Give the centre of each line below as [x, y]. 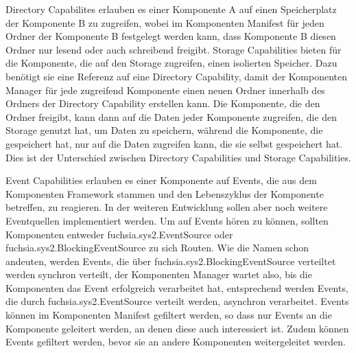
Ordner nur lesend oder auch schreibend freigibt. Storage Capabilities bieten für [174, 49]
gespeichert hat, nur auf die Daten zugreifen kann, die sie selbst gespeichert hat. [174, 143]
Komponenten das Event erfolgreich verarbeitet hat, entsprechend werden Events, [177, 287]
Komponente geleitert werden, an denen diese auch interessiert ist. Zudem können [177, 328]
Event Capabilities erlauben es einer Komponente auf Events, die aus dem [161, 180]
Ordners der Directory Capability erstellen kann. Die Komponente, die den [163, 103]
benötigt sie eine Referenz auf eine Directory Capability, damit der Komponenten [177, 76]
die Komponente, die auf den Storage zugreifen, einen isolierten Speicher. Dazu [171, 63]
